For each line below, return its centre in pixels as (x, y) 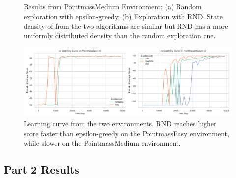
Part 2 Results (42, 169)
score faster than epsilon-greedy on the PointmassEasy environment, (126, 133)
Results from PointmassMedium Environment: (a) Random (113, 6)
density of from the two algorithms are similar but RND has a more (126, 26)
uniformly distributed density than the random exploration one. (120, 35)
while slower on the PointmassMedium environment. (102, 143)
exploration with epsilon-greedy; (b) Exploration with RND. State (123, 16)
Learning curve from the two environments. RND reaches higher (120, 124)
